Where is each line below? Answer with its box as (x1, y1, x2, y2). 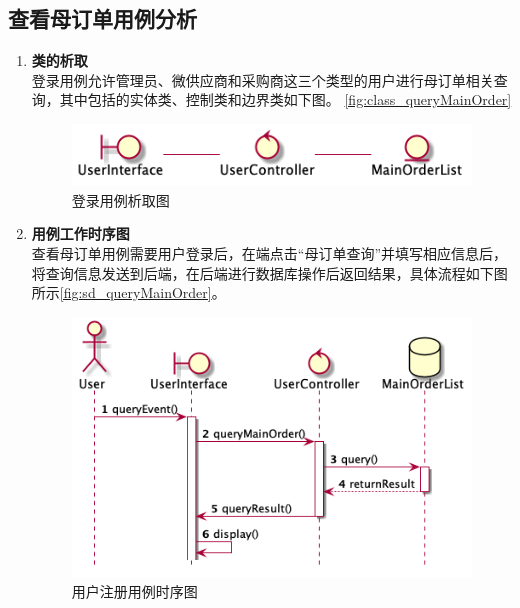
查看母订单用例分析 (8, 3, 197, 34)
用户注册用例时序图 (71, 580, 198, 601)
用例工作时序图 (31, 223, 130, 244)
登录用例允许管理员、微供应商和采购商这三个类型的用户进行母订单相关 (31, 69, 494, 90)
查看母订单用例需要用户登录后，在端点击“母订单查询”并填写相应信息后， (31, 242, 508, 263)
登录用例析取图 (71, 189, 170, 210)
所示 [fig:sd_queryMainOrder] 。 (31, 282, 226, 303)
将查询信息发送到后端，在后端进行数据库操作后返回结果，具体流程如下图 (31, 262, 508, 283)
